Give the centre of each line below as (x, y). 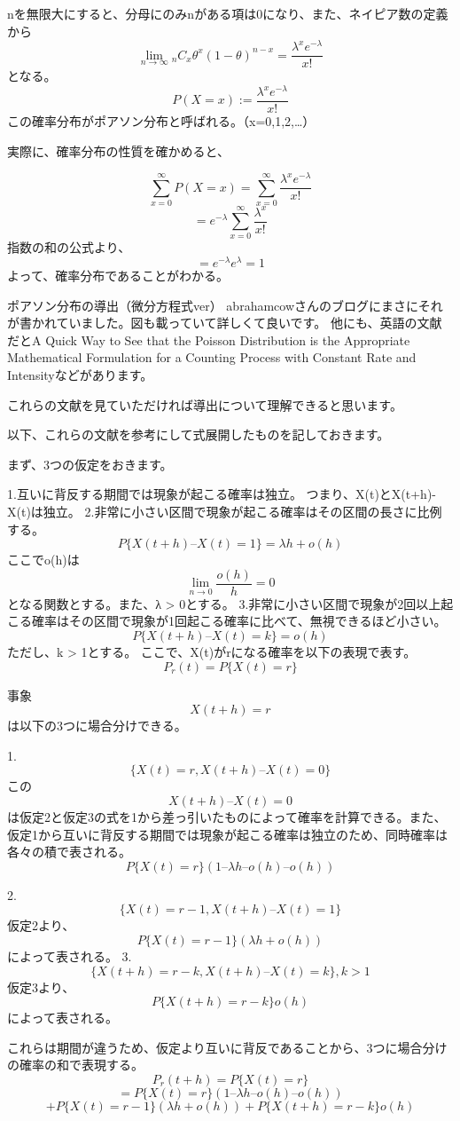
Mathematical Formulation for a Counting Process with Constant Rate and (212, 357)
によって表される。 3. (70, 956)
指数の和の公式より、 (69, 247)
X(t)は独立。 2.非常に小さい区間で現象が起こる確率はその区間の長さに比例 (225, 512)
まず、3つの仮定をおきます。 (90, 464)
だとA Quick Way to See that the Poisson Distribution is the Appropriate (209, 339)
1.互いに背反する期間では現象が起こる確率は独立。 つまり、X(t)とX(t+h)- (222, 494)
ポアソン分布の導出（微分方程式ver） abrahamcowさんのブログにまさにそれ (225, 305)
